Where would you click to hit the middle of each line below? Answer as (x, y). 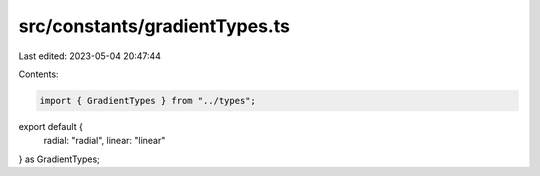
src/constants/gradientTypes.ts (154, 26)
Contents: (38, 74)
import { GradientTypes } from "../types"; (148, 100)
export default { (51, 126)
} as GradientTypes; (59, 159)
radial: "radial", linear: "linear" (104, 141)
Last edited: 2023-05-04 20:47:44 (90, 56)
